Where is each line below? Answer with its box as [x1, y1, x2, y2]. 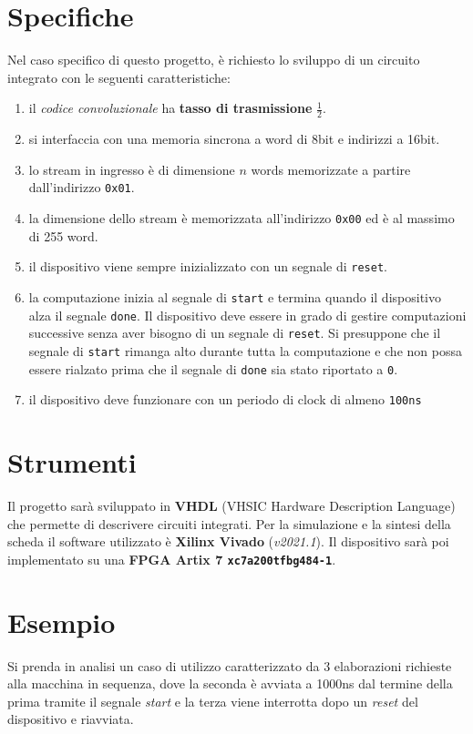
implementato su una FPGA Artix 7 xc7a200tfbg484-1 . [7, 549, 336, 568]
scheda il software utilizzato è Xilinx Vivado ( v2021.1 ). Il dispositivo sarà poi [7, 532, 449, 551]
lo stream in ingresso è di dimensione [28, 159, 235, 178]
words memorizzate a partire [251, 159, 411, 178]
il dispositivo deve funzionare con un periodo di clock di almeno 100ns [28, 390, 422, 409]
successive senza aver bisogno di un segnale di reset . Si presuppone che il [28, 323, 441, 342]
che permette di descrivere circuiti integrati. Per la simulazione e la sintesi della [7, 514, 451, 533]
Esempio [7, 603, 116, 640]
